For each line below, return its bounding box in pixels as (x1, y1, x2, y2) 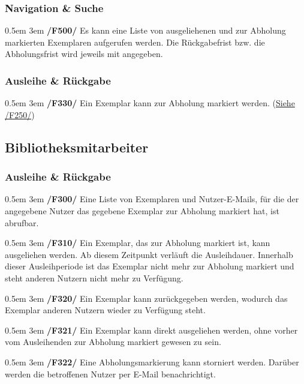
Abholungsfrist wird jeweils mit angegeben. (5, 47, 163, 60)
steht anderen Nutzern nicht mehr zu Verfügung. (5, 271, 183, 284)
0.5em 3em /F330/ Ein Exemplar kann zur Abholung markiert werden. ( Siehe (5, 97, 295, 109)
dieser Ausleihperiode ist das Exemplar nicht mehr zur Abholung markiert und (5, 260, 294, 272)
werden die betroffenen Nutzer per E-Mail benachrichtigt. (5, 367, 216, 380)
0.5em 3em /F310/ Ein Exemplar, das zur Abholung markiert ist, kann (5, 236, 270, 249)
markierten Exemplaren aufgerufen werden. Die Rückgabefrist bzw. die (5, 35, 265, 48)
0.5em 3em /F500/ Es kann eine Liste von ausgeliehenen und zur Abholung (5, 24, 286, 37)
